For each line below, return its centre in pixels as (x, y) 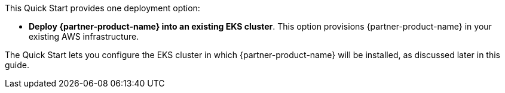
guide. (17, 65)
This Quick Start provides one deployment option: (102, 8)
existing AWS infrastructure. (84, 36)
